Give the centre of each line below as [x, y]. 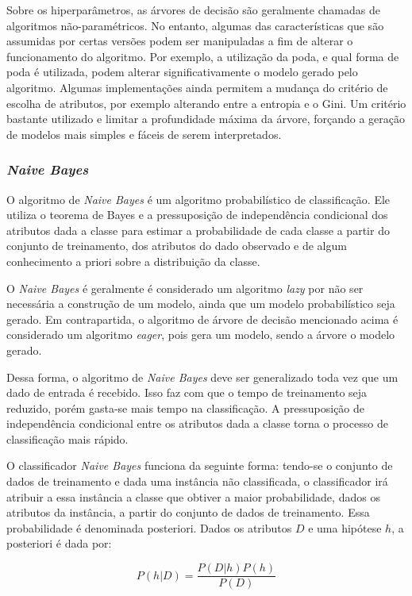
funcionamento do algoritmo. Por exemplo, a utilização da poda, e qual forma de [203, 56]
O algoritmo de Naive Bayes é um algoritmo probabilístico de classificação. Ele [198, 199]
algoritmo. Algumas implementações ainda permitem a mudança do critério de [197, 87]
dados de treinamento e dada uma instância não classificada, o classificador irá [197, 481]
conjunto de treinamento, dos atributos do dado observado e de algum [177, 246]
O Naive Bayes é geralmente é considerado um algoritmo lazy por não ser [185, 288]
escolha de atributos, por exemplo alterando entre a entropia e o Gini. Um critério [206, 103]
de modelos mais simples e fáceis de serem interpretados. [144, 134]
